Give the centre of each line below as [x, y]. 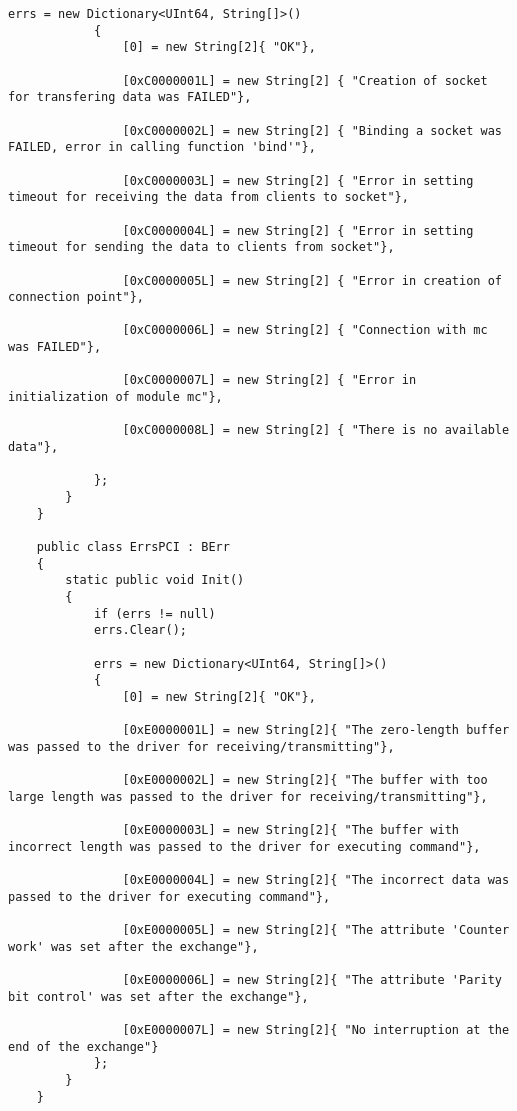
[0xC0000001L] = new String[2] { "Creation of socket [305, 80]
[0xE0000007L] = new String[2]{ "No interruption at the [316, 1030]
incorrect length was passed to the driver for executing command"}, [244, 846]
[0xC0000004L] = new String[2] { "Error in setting [298, 230]
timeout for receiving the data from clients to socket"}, [208, 197]
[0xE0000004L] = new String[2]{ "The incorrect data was [316, 880]
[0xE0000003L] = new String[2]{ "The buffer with [291, 830]
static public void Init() [155, 580]
